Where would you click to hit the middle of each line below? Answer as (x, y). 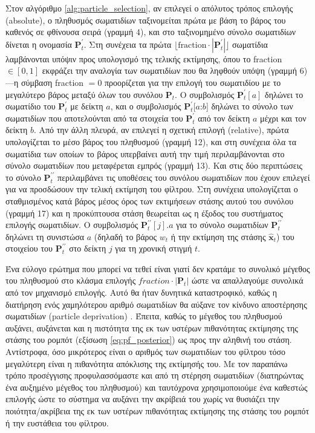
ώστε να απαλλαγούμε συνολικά (247, 280)
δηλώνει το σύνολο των (252, 106)
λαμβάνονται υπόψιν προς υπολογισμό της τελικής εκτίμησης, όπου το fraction (144, 58)
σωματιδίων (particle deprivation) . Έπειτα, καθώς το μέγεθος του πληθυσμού (144, 316)
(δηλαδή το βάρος (125, 236)
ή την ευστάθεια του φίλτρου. (57, 422)
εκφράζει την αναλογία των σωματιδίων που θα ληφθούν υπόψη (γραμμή (170, 70)
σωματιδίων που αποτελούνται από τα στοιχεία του (94, 118)
